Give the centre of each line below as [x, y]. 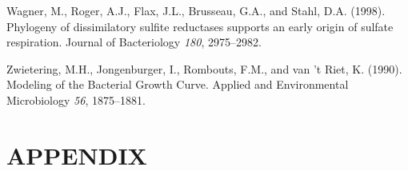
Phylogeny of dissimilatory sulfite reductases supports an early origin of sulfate [200, 26]
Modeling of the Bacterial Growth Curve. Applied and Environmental [178, 84]
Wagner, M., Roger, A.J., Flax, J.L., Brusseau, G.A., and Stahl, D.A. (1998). [196, 10]
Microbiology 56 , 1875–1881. [76, 99]
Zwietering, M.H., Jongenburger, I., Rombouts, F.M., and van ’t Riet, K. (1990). [204, 68]
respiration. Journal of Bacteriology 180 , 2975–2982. [134, 42]
